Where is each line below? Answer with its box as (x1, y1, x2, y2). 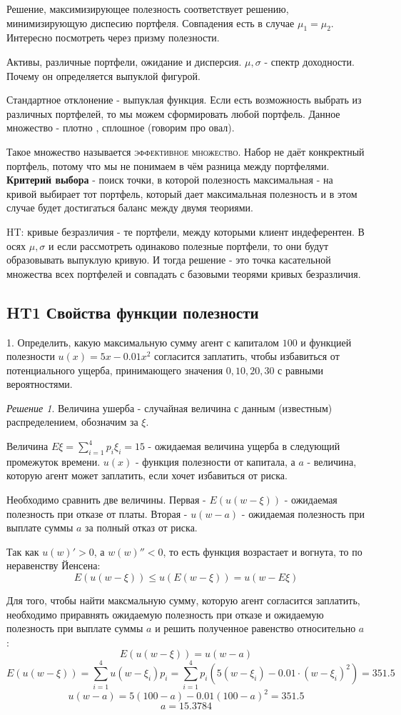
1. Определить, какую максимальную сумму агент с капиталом (6, 334, 279, 349)
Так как (6, 544, 39, 559)
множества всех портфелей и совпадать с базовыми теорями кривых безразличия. (6, 266, 361, 281)
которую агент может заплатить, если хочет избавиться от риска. (6, 468, 288, 483)
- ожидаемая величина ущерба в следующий (148, 439, 340, 454)
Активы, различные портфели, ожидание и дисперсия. (6, 54, 242, 69)
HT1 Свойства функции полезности (6, 301, 259, 323)
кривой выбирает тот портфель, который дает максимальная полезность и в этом (6, 186, 357, 201)
